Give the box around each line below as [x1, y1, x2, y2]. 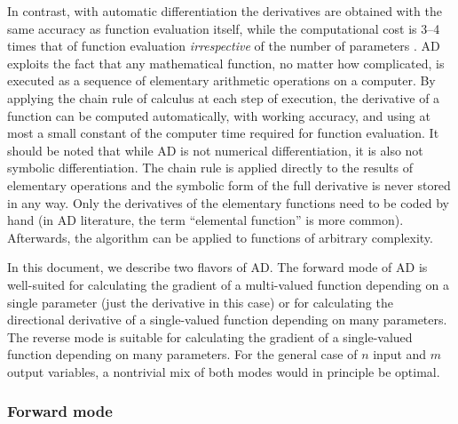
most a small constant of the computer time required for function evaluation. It [7, 124, 439, 142]
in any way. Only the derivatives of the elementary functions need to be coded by [7, 193, 450, 212]
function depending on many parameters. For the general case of [7, 345, 358, 364]
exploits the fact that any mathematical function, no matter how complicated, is [7, 53, 445, 72]
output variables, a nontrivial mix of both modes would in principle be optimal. [7, 362, 440, 380]
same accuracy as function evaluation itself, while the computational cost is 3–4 [7, 19, 440, 37]
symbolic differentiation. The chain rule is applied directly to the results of [7, 158, 414, 177]
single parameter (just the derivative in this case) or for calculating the [7, 292, 393, 311]
